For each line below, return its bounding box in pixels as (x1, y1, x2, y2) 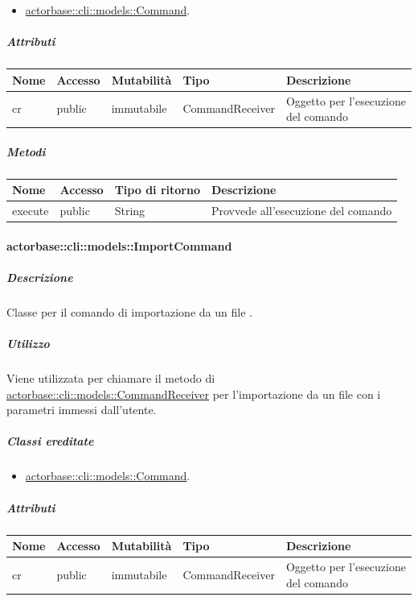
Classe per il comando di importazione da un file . (6, 303, 252, 320)
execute (12, 202, 49, 219)
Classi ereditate (6, 433, 94, 450)
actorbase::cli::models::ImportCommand (6, 237, 232, 254)
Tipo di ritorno (114, 181, 200, 198)
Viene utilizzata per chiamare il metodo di (6, 370, 215, 387)
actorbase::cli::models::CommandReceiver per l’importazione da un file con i (6, 385, 381, 402)
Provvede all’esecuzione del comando (211, 202, 392, 219)
